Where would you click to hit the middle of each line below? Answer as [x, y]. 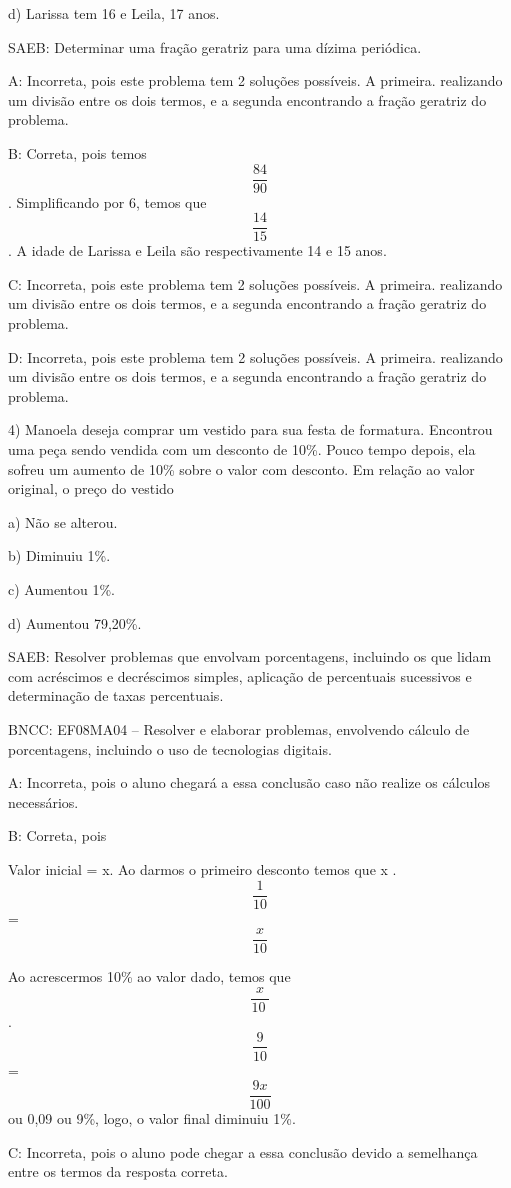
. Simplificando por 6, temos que [107, 201]
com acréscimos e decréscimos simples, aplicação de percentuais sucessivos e [240, 675]
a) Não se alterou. [63, 521]
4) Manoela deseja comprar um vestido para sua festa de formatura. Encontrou [250, 429]
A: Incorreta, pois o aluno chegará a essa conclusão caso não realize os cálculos [249, 782]
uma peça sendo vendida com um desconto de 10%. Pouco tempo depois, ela [242, 449]
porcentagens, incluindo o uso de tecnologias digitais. [170, 748]
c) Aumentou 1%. [61, 589]
